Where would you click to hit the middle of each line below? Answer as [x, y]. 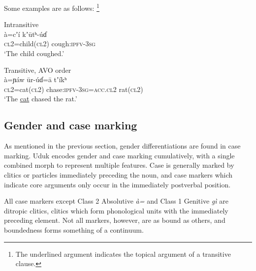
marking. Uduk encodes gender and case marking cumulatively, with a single [119, 155]
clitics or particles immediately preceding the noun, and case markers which [118, 174]
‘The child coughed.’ [34, 53]
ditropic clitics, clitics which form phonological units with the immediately [116, 210]
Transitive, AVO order [38, 70]
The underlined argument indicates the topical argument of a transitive [123, 254]
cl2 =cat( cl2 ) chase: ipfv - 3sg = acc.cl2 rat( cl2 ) [74, 89]
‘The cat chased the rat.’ [41, 99]
